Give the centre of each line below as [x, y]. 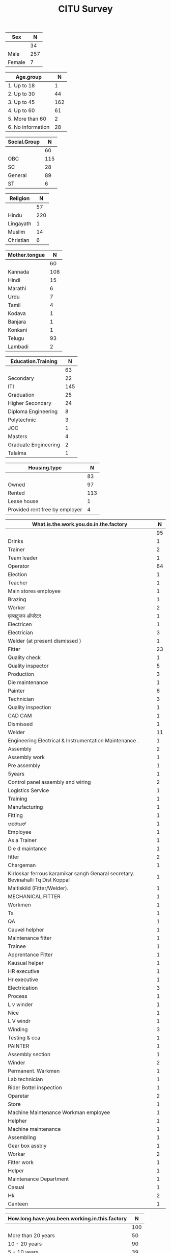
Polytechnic [22, 420]
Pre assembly [24, 766]
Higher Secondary [30, 403]
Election [18, 575]
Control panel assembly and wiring [49, 782]
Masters [18, 437]
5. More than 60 [27, 119]
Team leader [23, 558]
